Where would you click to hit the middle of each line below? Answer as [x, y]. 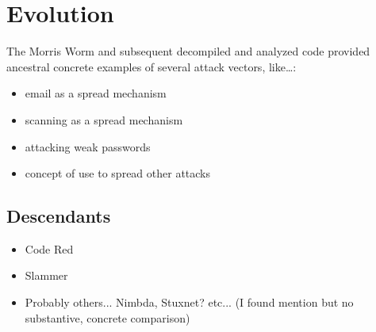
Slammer [46, 275]
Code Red [49, 248]
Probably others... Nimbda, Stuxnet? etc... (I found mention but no [189, 302]
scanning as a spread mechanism [104, 119]
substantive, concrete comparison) [107, 317]
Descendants [59, 216]
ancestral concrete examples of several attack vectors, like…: [152, 66]
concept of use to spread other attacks [118, 173]
